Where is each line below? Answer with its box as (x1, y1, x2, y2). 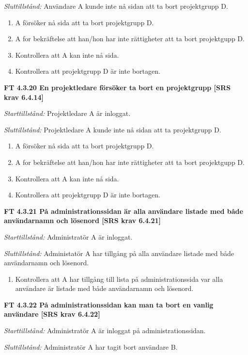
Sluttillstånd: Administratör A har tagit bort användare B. (4, 341, 178, 352)
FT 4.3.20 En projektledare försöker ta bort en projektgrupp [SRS (4, 82, 231, 92)
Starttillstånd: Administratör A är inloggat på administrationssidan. (4, 325, 206, 336)
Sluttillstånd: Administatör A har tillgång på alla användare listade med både (4, 248, 234, 258)
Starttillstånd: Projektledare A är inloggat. (4, 108, 131, 118)
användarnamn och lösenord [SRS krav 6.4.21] (4, 215, 161, 226)
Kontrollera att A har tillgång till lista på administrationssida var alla (15, 274, 223, 284)
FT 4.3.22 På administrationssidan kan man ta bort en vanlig (4, 299, 214, 309)
